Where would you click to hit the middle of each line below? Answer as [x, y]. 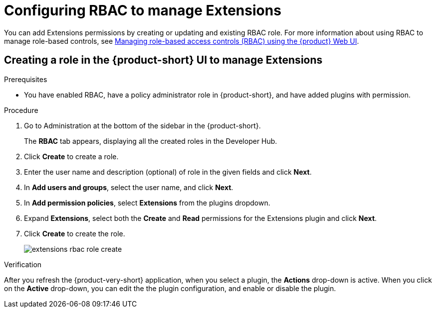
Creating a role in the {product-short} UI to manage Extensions [163, 60]
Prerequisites [26, 79]
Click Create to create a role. [71, 156]
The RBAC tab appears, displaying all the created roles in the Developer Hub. [151, 141]
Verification [23, 264]
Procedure [21, 110]
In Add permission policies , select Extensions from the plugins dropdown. [147, 203]
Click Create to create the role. [75, 233]
